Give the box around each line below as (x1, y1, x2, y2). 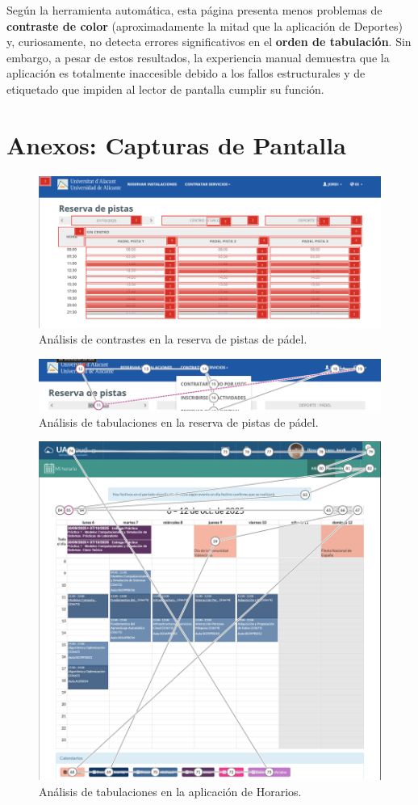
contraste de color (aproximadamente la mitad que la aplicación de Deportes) (6, 17, 403, 34)
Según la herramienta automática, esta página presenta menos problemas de (6, 2, 382, 18)
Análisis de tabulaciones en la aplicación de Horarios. (39, 783, 302, 800)
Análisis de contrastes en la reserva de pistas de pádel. (39, 331, 307, 348)
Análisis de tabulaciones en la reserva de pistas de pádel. (39, 413, 319, 430)
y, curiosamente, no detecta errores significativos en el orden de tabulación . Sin (6, 33, 412, 50)
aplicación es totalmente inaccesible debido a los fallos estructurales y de (6, 65, 366, 82)
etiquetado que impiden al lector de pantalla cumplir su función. (6, 80, 324, 97)
